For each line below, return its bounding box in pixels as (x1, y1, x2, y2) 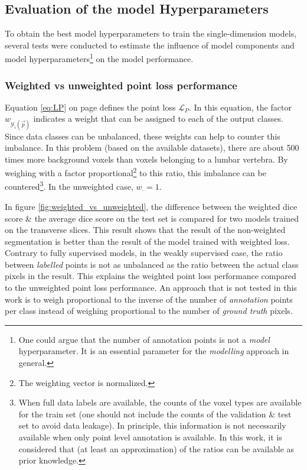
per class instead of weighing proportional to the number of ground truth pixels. (5, 304, 293, 317)
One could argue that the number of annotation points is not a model (18, 333, 270, 345)
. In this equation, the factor (188, 101, 292, 113)
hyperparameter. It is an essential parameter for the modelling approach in (18, 345, 289, 357)
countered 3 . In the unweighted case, (5, 179, 133, 193)
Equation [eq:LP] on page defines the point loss (5, 101, 176, 113)
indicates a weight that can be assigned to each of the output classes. (33, 112, 283, 125)
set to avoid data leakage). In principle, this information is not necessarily (18, 419, 286, 432)
